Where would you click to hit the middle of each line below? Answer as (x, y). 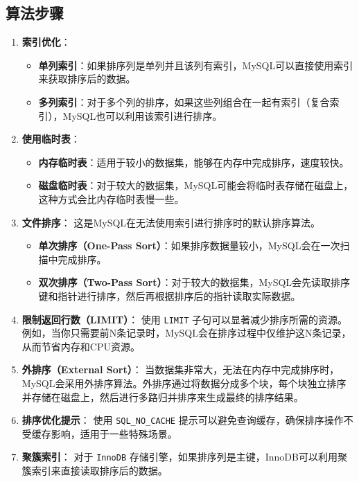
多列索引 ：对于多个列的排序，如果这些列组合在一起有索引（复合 (184, 101)
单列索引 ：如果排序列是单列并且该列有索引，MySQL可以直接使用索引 (196, 65)
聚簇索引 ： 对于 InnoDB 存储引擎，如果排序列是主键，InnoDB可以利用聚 (184, 457)
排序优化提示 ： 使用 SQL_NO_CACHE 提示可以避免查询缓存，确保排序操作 (183, 420)
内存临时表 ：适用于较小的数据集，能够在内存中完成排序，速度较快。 (194, 162)
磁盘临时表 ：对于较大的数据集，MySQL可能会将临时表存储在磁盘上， (196, 185)
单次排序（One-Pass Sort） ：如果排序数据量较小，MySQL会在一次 (189, 246)
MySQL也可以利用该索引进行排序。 (142, 115)
